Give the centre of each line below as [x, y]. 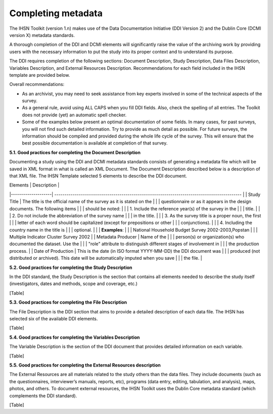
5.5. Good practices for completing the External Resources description [85, 365]
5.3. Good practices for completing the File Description [68, 302]
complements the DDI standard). [43, 396]
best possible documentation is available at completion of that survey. [95, 143]
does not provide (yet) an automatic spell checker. [74, 115]
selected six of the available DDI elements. [54, 319]
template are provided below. [40, 75]
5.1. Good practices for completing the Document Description [75, 152]
